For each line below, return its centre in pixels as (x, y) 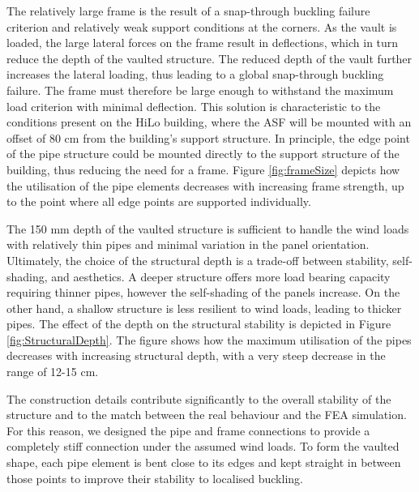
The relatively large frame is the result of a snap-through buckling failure (188, 11)
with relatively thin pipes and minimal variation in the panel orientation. (188, 244)
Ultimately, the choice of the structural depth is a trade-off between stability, (198, 260)
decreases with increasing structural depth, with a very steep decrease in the (196, 355)
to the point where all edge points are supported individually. (159, 201)
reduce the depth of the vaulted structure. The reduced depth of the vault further (209, 58)
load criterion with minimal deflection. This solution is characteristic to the (194, 106)
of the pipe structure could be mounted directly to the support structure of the (203, 154)
